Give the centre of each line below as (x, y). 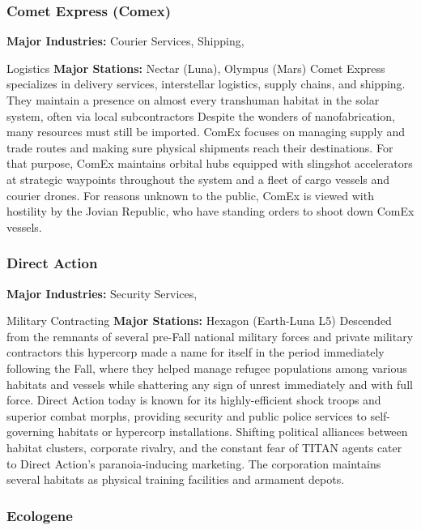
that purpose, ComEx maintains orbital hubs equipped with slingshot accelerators (210, 163)
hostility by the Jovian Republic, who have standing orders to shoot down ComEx (210, 211)
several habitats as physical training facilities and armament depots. (176, 479)
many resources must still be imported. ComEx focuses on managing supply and (206, 132)
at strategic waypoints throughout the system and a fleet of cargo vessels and (198, 179)
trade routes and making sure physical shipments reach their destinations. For (200, 147)
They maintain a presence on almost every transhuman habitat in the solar (193, 100)
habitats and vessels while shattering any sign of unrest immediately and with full (210, 384)
